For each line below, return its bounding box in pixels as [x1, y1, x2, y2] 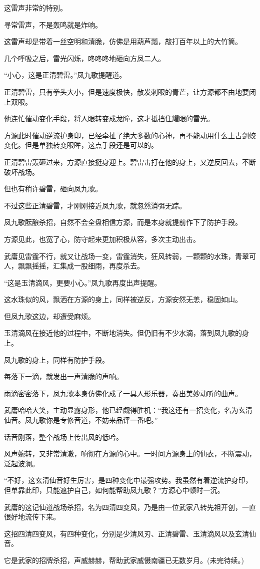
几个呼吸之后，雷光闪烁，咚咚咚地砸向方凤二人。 [4, 53, 165, 63]
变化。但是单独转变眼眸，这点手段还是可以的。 [4, 140, 158, 150]
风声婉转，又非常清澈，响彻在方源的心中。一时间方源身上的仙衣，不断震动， [4, 448, 256, 459]
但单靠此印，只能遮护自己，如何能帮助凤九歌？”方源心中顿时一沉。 [4, 485, 224, 495]
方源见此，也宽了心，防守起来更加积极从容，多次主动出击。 [4, 233, 200, 244]
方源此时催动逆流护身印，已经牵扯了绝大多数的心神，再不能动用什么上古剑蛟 [4, 130, 256, 140]
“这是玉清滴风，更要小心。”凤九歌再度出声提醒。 [4, 277, 161, 288]
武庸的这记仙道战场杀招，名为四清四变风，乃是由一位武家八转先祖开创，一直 [4, 501, 256, 512]
